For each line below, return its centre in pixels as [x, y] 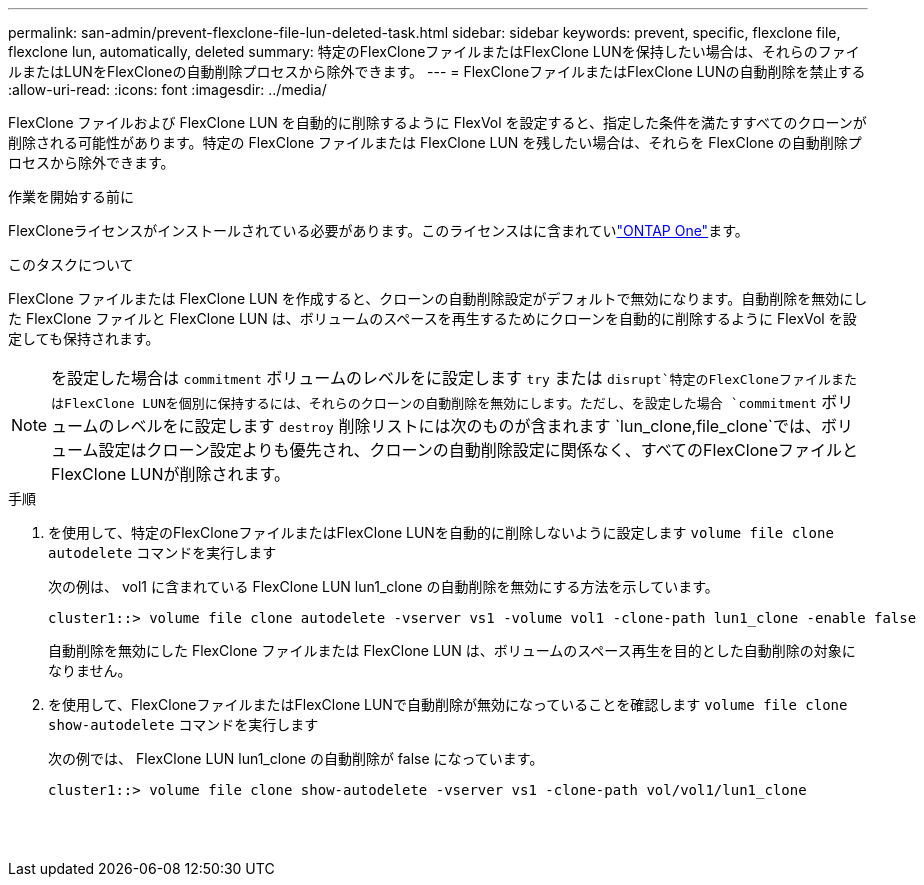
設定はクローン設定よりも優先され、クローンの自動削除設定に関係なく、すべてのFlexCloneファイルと [478, 450]
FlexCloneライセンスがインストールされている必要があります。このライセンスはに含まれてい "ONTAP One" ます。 [378, 230]
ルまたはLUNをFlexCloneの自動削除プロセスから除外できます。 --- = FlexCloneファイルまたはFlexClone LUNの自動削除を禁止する [437, 71]
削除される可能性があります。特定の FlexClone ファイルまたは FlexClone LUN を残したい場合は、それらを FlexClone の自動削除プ [435, 142]
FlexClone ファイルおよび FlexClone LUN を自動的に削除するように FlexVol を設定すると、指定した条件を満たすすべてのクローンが [437, 122]
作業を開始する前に [71, 196]
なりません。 [90, 670]
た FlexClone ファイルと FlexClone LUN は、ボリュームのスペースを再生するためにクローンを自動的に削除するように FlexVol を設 [432, 318]
